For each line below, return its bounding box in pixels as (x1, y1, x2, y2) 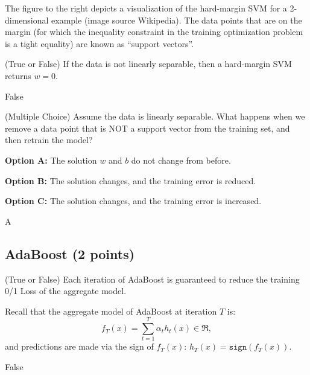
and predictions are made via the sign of (5, 340, 154, 353)
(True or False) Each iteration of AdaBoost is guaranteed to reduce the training (5, 272, 300, 285)
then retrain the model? (5, 133, 93, 146)
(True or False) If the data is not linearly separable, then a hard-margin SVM (5, 57, 292, 70)
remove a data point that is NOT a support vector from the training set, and (5, 121, 290, 134)
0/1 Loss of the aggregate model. (5, 284, 127, 297)
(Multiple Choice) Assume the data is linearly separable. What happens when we (5, 110, 305, 123)
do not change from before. (131, 153, 231, 166)
